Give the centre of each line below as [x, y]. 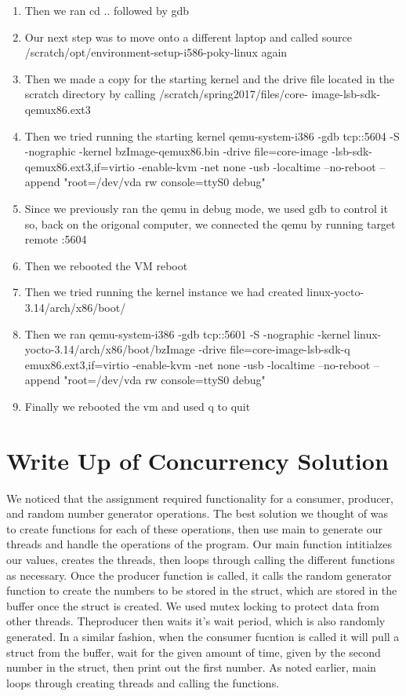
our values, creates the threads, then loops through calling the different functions [201, 559]
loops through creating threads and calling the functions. [143, 682]
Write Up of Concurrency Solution [198, 460]
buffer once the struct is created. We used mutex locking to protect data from [193, 605]
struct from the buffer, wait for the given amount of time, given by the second [194, 652]
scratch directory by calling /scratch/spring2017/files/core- [166, 94]
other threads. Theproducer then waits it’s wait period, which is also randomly [196, 621]
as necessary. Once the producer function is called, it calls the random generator [199, 575]
